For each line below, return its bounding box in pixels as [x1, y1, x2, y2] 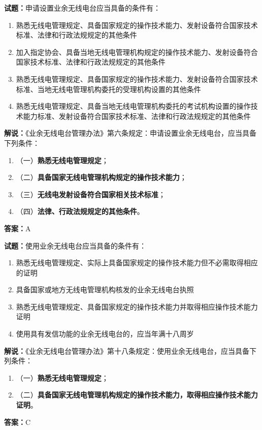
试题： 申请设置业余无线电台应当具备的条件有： [4, 3, 160, 13]
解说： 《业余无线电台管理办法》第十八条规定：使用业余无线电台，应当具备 [4, 345, 249, 356]
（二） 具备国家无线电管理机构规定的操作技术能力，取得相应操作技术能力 [16, 389, 258, 400]
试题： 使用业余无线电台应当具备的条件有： [4, 240, 146, 251]
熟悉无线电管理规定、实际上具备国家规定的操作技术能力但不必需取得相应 [16, 257, 258, 268]
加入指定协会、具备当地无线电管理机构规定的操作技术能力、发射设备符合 [16, 46, 258, 57]
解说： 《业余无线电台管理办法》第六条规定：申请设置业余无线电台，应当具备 [4, 128, 256, 138]
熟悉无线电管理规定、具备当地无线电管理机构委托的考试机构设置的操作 [16, 101, 251, 111]
